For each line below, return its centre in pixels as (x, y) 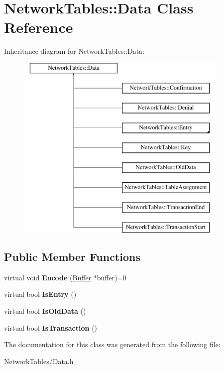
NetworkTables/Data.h (39, 361)
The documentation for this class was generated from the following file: (112, 344)
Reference (39, 27)
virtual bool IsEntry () (40, 294)
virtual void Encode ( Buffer (48, 277)
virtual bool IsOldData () (45, 311)
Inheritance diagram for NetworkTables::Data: (74, 51)
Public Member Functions (72, 257)
